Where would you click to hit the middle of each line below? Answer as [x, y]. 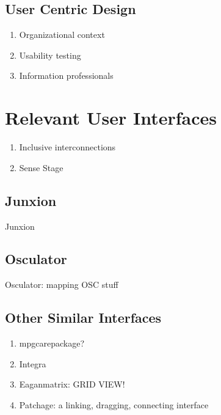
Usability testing [50, 55]
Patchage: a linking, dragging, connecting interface [114, 404]
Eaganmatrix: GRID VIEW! [72, 384]
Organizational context [62, 35]
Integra [33, 363]
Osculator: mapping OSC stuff [62, 285]
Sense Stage [41, 167]
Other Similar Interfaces [83, 318]
